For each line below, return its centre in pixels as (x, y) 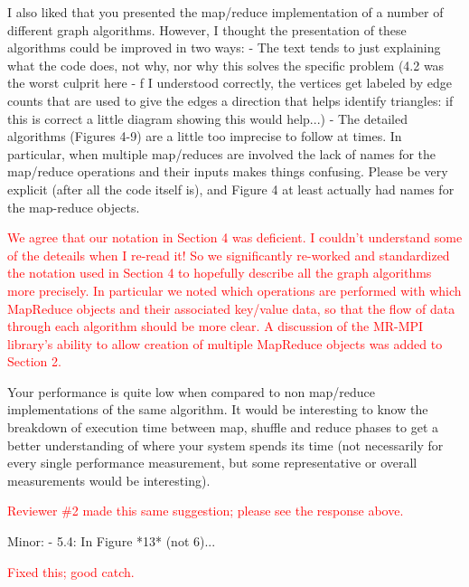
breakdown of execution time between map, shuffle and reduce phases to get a (223, 427)
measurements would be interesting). (109, 480)
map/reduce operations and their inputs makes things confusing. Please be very (228, 171)
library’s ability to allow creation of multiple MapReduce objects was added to (225, 343)
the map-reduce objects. (74, 207)
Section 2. (34, 361)
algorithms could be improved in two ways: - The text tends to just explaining (224, 47)
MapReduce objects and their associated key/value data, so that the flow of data (231, 308)
